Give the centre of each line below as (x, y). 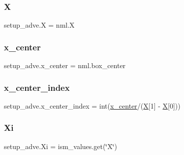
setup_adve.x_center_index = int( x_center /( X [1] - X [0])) (92, 105)
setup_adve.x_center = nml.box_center (65, 65)
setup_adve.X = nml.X (39, 25)
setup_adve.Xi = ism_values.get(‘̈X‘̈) (61, 146)
